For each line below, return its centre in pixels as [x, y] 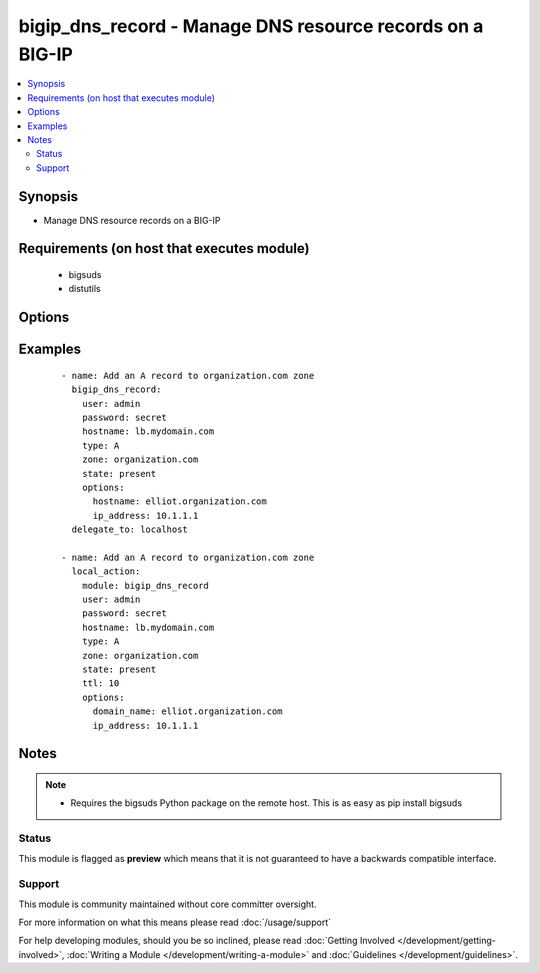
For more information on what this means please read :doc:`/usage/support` [175, 922]
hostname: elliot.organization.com [179, 501]
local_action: [106, 571]
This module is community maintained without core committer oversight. [167, 904]
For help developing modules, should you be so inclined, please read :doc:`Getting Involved [206, 941]
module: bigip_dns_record [145, 585]
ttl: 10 [100, 683]
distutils [84, 289]
